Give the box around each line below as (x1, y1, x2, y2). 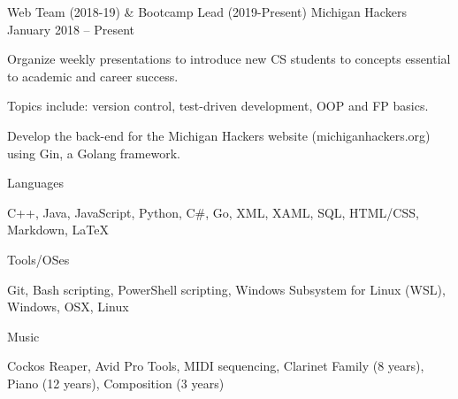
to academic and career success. (7, 66, 179, 85)
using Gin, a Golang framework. (7, 143, 180, 162)
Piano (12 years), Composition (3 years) (7, 373, 225, 392)
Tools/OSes (7, 249, 70, 268)
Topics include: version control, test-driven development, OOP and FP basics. (7, 96, 429, 115)
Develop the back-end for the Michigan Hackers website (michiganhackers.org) (7, 126, 431, 144)
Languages (7, 173, 65, 192)
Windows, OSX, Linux (7, 297, 129, 316)
